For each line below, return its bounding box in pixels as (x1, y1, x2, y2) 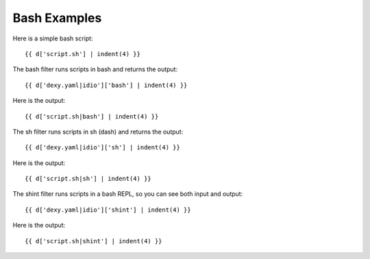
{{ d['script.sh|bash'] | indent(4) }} (25, 112, 159, 120)
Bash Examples (12, 10, 102, 25)
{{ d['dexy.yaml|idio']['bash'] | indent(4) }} (25, 81, 188, 89)
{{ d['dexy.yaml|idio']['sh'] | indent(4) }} (25, 144, 181, 151)
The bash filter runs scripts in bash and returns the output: (12, 65, 178, 73)
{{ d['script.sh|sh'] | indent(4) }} (25, 175, 152, 183)
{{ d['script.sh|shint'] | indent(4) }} (25, 237, 162, 245)
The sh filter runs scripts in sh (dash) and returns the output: (12, 127, 184, 136)
